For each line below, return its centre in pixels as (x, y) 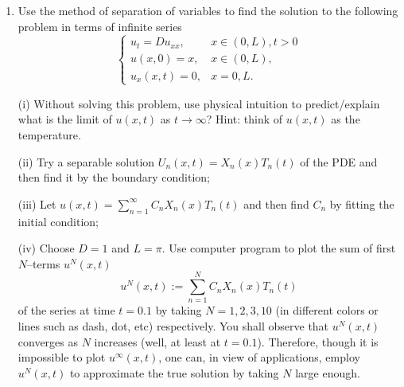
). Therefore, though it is (318, 341)
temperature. (49, 134)
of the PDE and (339, 161)
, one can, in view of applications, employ (259, 357)
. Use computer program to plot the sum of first (279, 248)
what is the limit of (65, 119)
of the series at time (66, 310)
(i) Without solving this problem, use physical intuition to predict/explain (199, 103)
